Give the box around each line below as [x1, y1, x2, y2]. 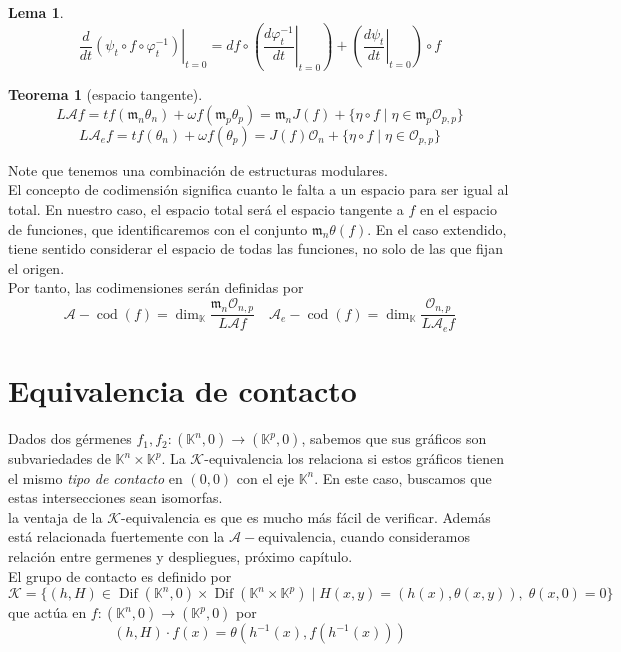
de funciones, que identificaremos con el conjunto [8, 218, 308, 239]
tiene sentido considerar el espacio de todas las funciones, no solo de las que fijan [8, 238, 503, 259]
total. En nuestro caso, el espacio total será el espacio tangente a [8, 199, 404, 220]
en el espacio [419, 199, 497, 220]
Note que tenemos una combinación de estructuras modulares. [8, 159, 388, 180]
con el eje [236, 467, 294, 488]
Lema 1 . [8, 2, 64, 22]
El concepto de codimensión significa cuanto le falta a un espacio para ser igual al [8, 179, 509, 200]
